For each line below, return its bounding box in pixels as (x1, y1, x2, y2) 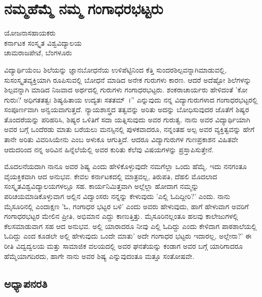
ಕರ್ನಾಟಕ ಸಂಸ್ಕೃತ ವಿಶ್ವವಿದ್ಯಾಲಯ (4, 37, 82, 48)
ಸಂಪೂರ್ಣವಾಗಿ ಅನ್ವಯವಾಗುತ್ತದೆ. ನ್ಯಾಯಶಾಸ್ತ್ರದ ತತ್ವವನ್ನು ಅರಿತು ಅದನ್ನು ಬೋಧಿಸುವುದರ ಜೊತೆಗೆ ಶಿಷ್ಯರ (4, 104, 249, 115)
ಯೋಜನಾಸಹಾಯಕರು (4, 27, 56, 38)
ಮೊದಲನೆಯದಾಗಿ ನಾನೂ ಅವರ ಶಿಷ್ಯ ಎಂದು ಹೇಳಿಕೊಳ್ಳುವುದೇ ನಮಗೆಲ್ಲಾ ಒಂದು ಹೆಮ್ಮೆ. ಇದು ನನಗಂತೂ (4, 161, 247, 172)
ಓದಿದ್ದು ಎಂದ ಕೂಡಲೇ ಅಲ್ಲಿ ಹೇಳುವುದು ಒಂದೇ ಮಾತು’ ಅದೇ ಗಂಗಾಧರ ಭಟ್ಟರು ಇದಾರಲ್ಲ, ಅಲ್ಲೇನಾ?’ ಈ (4, 230, 252, 241)
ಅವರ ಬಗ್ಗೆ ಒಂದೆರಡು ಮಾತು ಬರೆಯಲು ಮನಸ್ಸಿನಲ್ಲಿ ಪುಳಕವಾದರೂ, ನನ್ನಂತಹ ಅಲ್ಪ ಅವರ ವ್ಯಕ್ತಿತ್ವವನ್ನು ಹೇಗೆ (4, 124, 255, 135)
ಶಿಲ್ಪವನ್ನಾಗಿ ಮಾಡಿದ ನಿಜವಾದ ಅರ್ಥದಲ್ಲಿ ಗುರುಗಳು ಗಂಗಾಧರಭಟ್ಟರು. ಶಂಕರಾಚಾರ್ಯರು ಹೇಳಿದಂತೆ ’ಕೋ (4, 84, 248, 95)
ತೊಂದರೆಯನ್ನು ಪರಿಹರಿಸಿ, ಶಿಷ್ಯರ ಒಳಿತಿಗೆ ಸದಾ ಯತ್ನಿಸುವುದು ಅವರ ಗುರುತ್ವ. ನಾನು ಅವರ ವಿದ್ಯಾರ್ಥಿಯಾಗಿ (4, 114, 250, 124)
